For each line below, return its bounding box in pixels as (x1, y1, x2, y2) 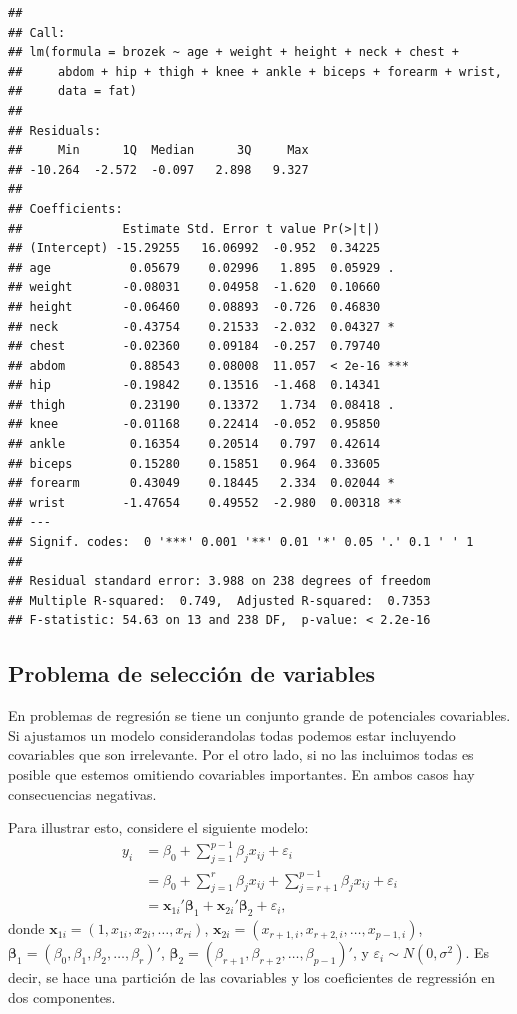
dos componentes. (8, 986, 116, 1007)
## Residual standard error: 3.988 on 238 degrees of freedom (8, 574, 431, 589)
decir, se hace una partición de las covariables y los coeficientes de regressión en (8, 967, 496, 988)
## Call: (8, 25, 66, 40)
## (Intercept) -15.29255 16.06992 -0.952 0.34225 (8, 241, 381, 256)
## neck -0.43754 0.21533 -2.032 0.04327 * (8, 319, 395, 334)
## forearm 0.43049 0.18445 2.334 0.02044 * (8, 476, 395, 491)
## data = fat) (8, 84, 137, 99)
